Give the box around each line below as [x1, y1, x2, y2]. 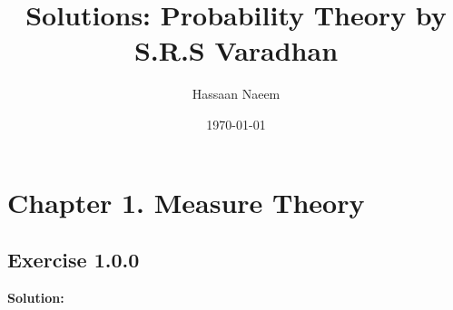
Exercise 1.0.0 [7, 246, 140, 274]
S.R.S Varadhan [133, 32, 339, 69]
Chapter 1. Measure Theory [7, 183, 365, 220]
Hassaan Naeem [192, 84, 281, 103]
